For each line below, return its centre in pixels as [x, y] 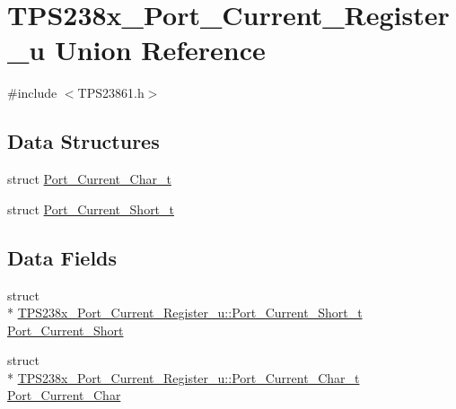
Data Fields [62, 257]
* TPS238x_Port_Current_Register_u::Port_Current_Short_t [185, 313]
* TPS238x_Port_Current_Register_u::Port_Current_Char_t [184, 377]
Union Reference [160, 50]
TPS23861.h [111, 93]
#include [32, 93]
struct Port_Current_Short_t [91, 209]
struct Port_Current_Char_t [89, 179]
